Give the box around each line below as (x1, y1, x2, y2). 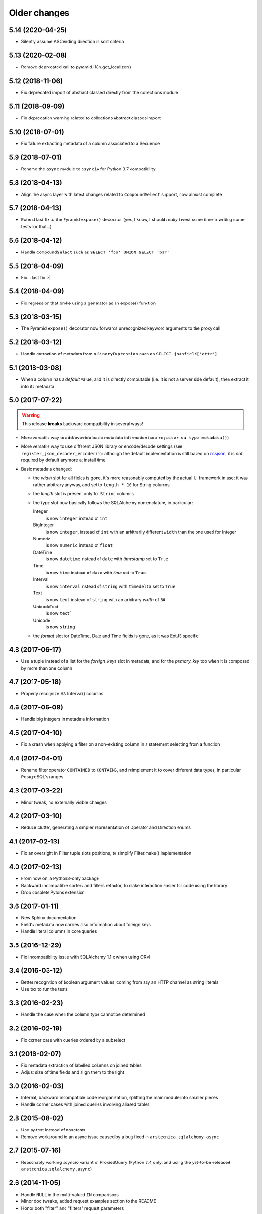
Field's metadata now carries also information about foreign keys (21, 922, 151, 927)
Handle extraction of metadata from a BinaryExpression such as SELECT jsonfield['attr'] (21, 351, 218, 357)
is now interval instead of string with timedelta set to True (45, 583, 176, 589)
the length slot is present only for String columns (33, 490, 134, 496)
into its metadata (21, 383, 55, 389)
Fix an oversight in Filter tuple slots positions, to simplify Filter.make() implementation (21, 850, 192, 856)
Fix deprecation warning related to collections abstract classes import (21, 115, 161, 121)
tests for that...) (21, 223, 52, 229)
